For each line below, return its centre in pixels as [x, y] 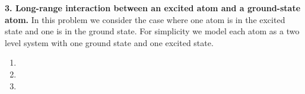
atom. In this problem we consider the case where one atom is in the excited [145, 19]
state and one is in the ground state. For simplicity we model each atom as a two [152, 31]
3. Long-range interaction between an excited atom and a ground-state [153, 8]
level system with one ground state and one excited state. [109, 42]
